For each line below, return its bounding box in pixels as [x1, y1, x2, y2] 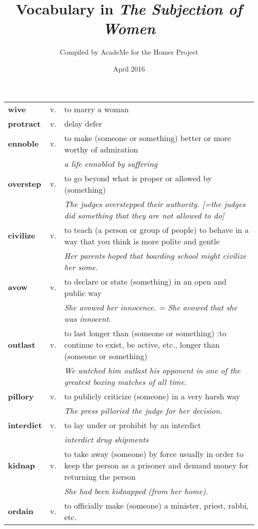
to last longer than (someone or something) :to [64, 327, 227, 339]
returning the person [64, 470, 136, 482]
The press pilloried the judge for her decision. [64, 404, 223, 416]
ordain [8, 505, 34, 517]
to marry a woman [64, 103, 129, 115]
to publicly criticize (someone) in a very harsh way [64, 390, 241, 402]
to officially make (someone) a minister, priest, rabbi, [64, 499, 249, 511]
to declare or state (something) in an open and [64, 275, 227, 287]
